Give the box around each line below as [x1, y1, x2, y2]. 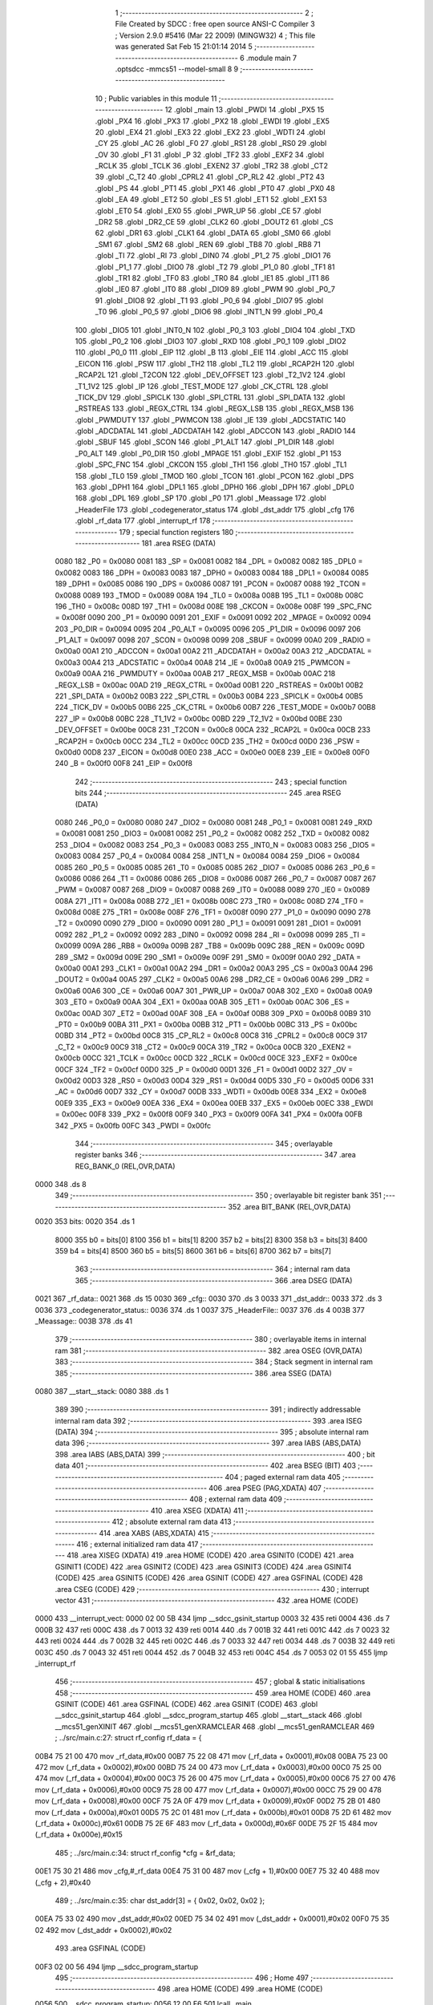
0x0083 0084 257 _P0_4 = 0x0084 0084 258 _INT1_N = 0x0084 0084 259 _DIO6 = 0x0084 [55, 851, 360, 861]
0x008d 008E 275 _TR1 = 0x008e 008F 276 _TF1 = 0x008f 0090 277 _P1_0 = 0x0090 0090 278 [55, 907, 371, 917]
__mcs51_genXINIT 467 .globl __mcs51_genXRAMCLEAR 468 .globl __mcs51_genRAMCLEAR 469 [55, 1721, 374, 1732]
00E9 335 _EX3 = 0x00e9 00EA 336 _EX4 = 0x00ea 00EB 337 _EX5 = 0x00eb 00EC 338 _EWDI [55, 1098, 374, 1108]
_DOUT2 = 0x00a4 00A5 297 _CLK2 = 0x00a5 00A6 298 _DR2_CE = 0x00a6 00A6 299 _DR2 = [55, 974, 370, 984]
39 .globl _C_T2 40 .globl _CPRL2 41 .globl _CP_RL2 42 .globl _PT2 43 [95, 172, 325, 182]
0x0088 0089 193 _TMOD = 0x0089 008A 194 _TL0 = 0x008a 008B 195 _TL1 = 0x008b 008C [55, 590, 364, 600]
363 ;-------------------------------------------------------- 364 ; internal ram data [75, 1264, 350, 1274]
